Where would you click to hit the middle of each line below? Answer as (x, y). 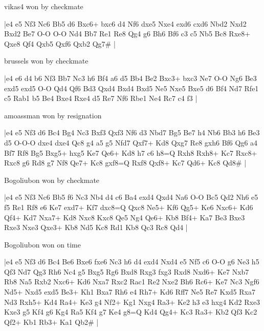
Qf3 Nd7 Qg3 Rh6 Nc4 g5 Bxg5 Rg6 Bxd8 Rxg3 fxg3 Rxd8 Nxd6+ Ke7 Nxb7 (127, 271)
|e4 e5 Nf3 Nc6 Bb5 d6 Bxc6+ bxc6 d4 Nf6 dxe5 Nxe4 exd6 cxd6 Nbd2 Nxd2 (125, 23)
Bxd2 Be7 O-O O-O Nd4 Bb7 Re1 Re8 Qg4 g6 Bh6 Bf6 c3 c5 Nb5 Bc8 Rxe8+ (127, 34)
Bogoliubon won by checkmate (52, 180)
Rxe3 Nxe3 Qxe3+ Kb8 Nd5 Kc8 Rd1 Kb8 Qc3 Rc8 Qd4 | (96, 227)
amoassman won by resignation (53, 115)
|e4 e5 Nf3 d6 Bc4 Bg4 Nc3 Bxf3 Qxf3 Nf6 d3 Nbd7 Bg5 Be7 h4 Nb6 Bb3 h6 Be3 (132, 132)
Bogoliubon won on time (42, 244)
